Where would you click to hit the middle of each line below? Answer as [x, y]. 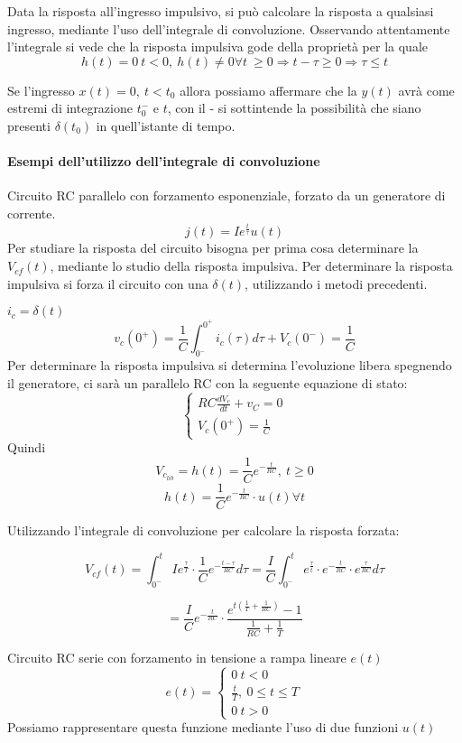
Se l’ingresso [41, 90]
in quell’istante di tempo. [166, 125]
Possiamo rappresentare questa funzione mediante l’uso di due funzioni [203, 727]
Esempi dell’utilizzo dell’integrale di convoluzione [164, 161]
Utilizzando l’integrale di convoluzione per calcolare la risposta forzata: [203, 530]
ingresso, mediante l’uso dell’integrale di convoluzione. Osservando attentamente [229, 28]
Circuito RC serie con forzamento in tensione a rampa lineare [177, 657]
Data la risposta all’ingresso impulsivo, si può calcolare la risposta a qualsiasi [221, 11]
